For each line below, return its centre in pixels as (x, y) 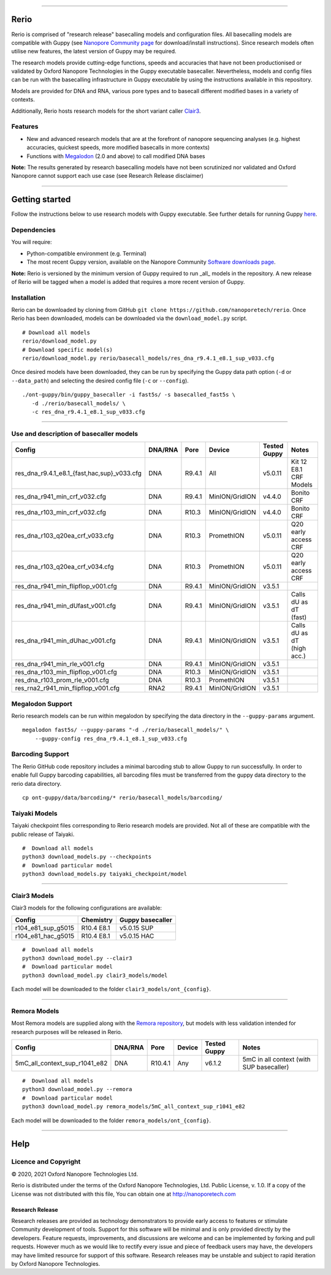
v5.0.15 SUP (137, 927)
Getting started (41, 200)
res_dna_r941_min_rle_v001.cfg (60, 664)
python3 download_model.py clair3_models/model (95, 975)
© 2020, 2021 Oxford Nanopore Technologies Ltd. (75, 1174)
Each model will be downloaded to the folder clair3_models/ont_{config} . (111, 989)
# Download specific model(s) (68, 350)
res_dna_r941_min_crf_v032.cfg (61, 497)
